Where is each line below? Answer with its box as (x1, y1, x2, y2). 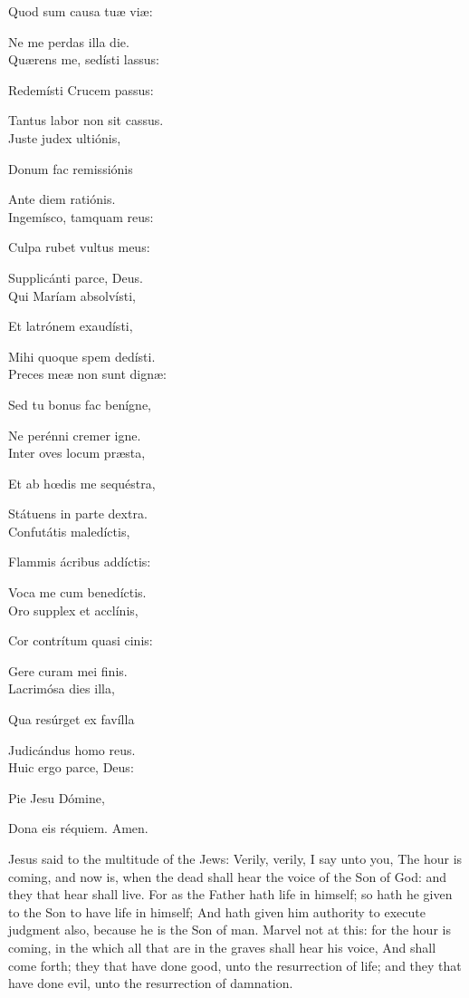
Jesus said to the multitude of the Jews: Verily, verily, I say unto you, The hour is (8, 849, 463, 867)
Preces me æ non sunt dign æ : (8, 364, 167, 383)
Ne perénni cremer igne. (8, 425, 141, 444)
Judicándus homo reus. (8, 740, 136, 759)
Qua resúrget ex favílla (8, 710, 135, 729)
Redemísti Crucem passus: (8, 80, 154, 99)
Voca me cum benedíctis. (8, 583, 147, 602)
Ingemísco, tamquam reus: (8, 207, 154, 226)
